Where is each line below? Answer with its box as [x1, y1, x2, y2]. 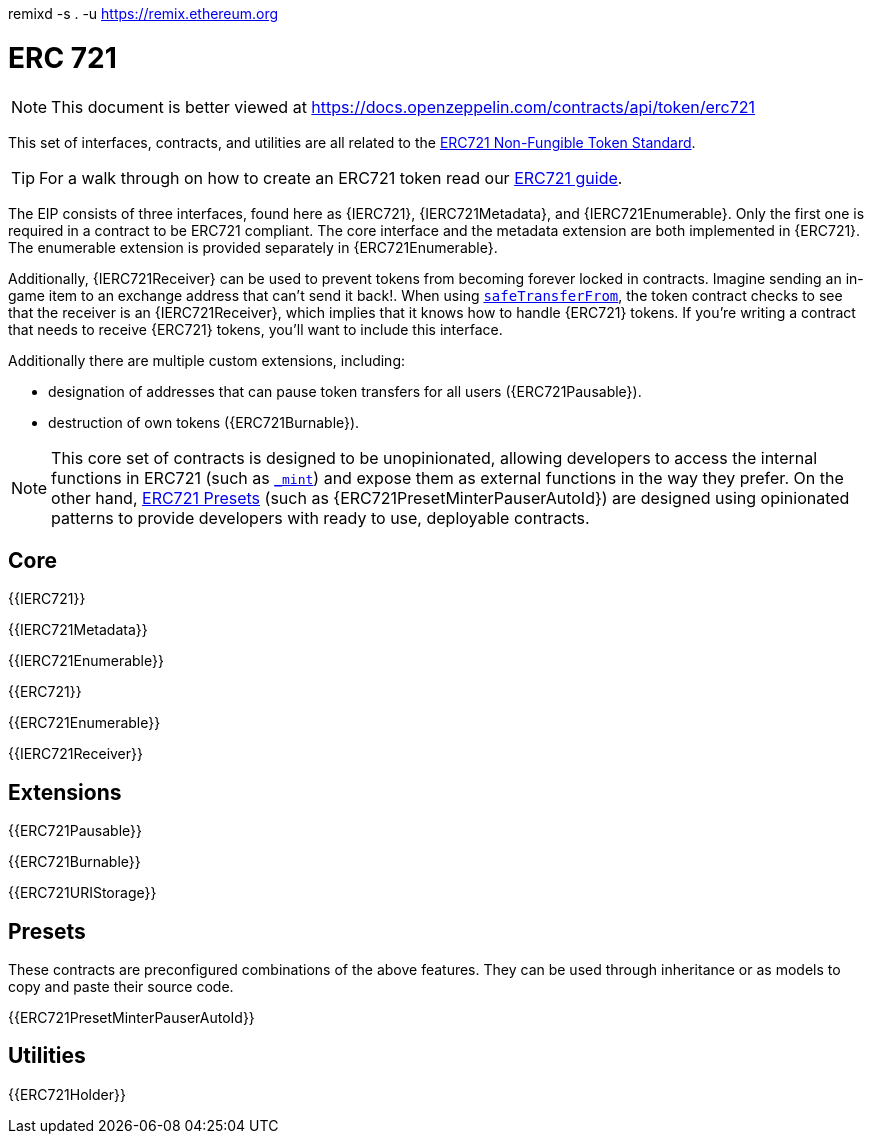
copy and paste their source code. [8, 978, 234, 996]
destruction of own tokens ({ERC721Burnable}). [48, 413, 360, 431]
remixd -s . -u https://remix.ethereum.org [8, 5, 279, 22]
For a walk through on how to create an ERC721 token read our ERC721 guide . [39, 167, 623, 188]
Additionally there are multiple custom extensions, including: [8, 351, 406, 369]
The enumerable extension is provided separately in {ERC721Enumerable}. [8, 238, 498, 256]
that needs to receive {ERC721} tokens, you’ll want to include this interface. [8, 320, 503, 338]
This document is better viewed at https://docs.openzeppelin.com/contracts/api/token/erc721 [51, 96, 756, 117]
